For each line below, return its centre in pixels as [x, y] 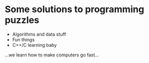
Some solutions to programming [74, 9]
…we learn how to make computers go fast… [52, 55]
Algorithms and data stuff [39, 34]
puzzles [22, 20]
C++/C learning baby [34, 45]
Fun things [23, 40]
